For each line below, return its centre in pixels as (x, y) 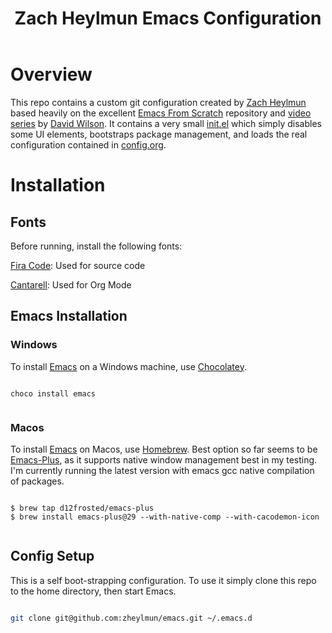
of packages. (37, 481)
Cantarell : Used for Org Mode (71, 284)
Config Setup (52, 556)
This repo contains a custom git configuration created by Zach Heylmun (158, 102)
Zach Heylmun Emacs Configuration (168, 18)
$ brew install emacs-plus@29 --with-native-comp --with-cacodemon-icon (165, 517)
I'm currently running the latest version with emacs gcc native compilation (162, 470)
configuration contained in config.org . (88, 144)
